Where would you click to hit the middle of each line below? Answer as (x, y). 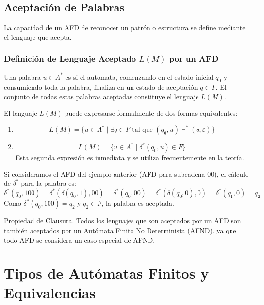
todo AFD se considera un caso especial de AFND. (80, 240)
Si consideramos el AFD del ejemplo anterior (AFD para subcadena (105, 173)
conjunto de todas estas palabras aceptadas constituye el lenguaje (101, 96)
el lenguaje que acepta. (38, 37)
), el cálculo (231, 173)
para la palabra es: (49, 183)
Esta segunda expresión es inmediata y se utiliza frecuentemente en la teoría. (130, 157)
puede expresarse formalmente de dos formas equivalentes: (151, 113)
